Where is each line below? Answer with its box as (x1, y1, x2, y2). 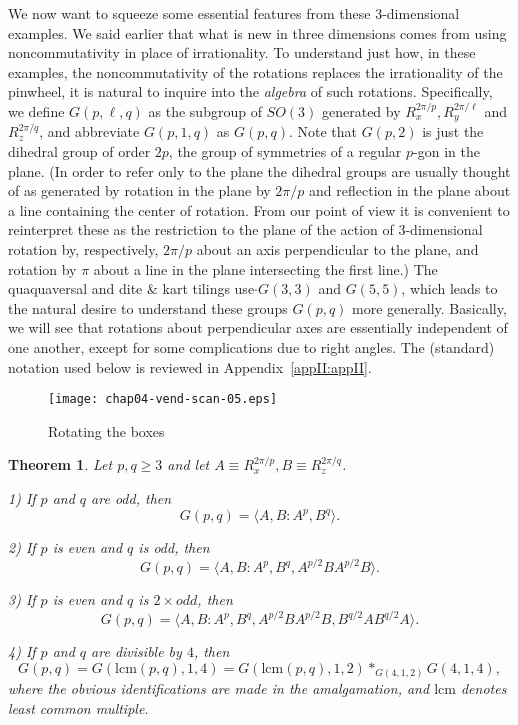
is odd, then (138, 537, 210, 558)
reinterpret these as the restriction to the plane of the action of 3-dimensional (8, 219, 483, 240)
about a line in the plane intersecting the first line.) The (93, 258, 438, 279)
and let (167, 454, 210, 475)
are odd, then (91, 487, 172, 508)
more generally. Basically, (352, 297, 507, 318)
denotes (460, 678, 507, 699)
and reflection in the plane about (309, 180, 511, 201)
